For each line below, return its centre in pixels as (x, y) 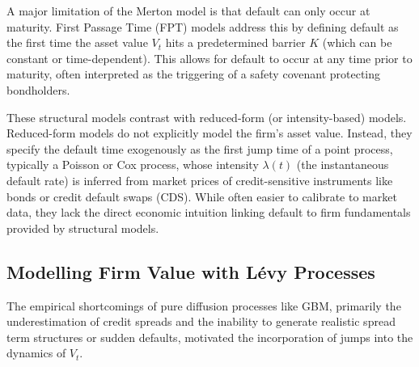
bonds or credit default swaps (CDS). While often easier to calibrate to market (202, 196)
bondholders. (38, 89)
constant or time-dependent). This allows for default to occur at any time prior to (209, 58)
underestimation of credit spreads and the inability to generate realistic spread (201, 321)
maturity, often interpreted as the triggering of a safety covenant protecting (194, 74)
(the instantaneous (343, 165)
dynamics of (36, 353)
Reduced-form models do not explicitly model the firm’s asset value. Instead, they (209, 133)
